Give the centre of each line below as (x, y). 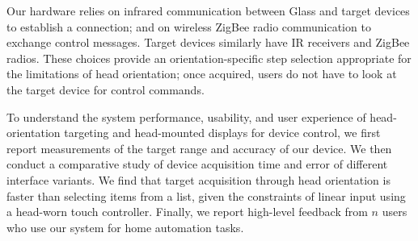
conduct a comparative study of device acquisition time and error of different (197, 164)
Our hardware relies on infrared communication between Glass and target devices (208, 10)
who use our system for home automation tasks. (125, 227)
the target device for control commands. (106, 89)
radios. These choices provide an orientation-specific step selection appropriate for (209, 58)
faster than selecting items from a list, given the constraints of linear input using (206, 195)
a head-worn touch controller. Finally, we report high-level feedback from (187, 212)
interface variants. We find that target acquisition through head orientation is (198, 179)
